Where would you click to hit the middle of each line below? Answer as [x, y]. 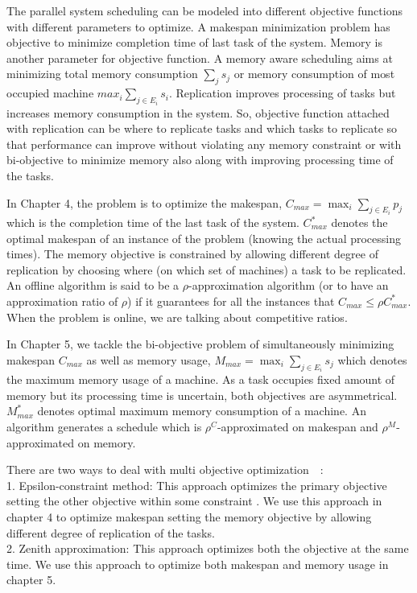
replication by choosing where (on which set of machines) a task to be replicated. [206, 269]
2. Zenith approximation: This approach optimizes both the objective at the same [208, 548]
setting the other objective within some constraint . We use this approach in [194, 501]
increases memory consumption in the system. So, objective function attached [198, 112]
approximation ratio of [62, 301]
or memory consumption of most [314, 74]
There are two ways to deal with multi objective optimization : [165, 469]
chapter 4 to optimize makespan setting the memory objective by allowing [189, 516]
